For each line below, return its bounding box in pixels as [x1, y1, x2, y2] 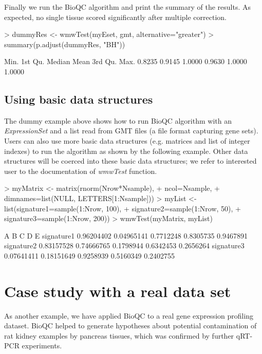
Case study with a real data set [4, 280, 231, 301]
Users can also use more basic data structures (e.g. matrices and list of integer [4, 135, 250, 146]
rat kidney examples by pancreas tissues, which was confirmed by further [4, 330, 234, 341]
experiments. [22, 340, 62, 351]
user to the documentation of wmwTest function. [4, 165, 157, 176]
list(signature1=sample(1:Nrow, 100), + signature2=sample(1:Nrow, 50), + [4, 203, 241, 213]
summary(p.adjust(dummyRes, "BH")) [4, 38, 125, 49]
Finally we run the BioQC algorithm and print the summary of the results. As [4, 2, 251, 12]
